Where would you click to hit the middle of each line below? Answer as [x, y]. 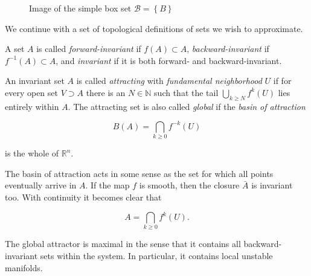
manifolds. [24, 267]
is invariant [272, 185]
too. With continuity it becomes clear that [83, 197]
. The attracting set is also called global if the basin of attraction [187, 106]
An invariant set [35, 81]
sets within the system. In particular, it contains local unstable [156, 255]
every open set [31, 92]
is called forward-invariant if [89, 49]
